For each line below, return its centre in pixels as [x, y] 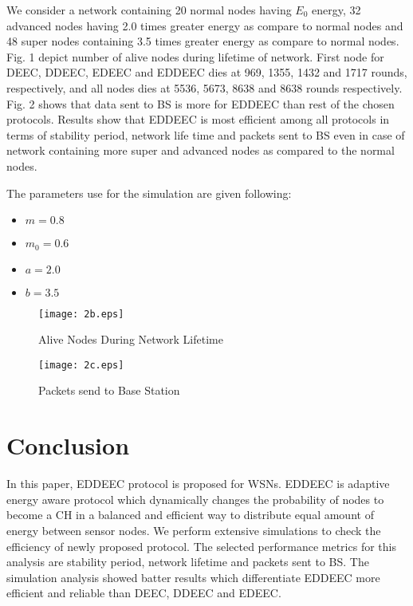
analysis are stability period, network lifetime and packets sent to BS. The [188, 562]
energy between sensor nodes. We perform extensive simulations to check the [194, 530]
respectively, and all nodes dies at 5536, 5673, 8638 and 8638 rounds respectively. [205, 87]
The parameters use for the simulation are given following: [149, 193]
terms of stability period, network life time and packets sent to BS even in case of [206, 134]
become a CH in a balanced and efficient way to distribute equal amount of [190, 515]
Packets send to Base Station [109, 390]
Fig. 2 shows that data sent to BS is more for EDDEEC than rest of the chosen [201, 103]
